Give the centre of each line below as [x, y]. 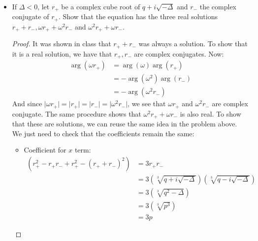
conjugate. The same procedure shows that [77, 113]
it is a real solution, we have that [62, 53]
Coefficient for [45, 150]
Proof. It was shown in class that [62, 44]
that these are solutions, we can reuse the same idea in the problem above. [125, 124]
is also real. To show [210, 113]
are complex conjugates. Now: [179, 53]
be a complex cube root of [101, 6]
